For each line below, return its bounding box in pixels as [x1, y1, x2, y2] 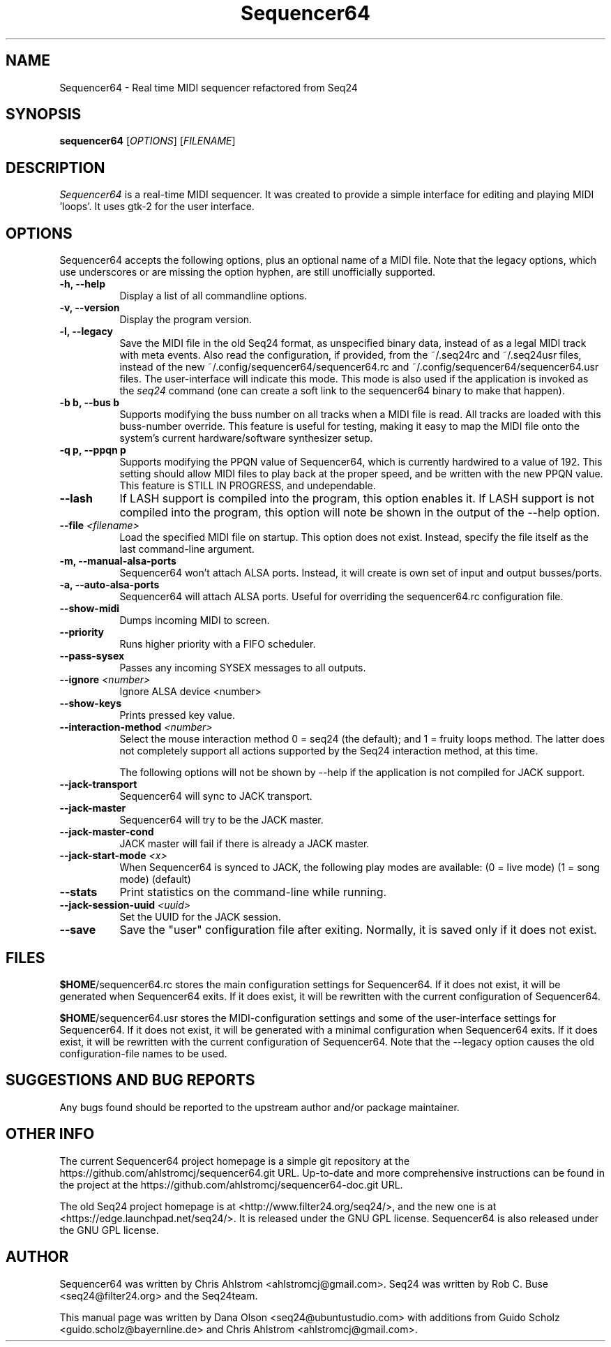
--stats [59, 885, 98, 900]
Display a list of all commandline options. [119, 290, 308, 302]
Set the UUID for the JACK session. [119, 911, 281, 923]
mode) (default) [119, 873, 191, 886]
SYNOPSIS [6, 105, 82, 124]
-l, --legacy [59, 325, 113, 338]
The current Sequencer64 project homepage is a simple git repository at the [59, 1154, 410, 1167]
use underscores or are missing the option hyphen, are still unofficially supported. [59, 266, 435, 278]
